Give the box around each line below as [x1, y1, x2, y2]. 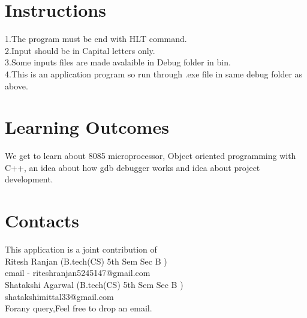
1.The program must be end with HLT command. [5, 32, 187, 45]
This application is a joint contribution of [5, 243, 157, 256]
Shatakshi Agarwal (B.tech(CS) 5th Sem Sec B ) [5, 278, 183, 290]
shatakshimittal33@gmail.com [5, 290, 114, 302]
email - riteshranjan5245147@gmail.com [5, 266, 151, 279]
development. [5, 173, 53, 185]
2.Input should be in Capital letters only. [5, 44, 155, 56]
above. [5, 79, 28, 92]
